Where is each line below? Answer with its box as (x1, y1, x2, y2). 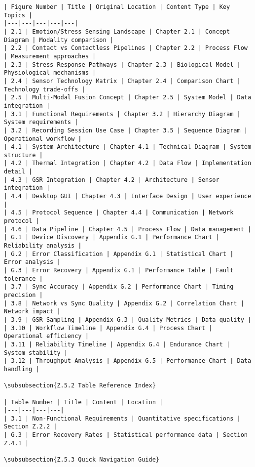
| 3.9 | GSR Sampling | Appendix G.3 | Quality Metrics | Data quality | (4, 316, 252, 323)
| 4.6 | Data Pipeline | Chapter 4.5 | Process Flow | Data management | (4, 225, 252, 233)
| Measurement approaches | (4, 52, 96, 60)
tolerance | (4, 275, 43, 282)
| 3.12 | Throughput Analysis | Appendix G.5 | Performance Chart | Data (4, 357, 252, 365)
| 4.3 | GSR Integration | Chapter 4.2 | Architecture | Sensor (4, 176, 219, 183)
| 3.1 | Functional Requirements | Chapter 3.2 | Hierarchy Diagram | (4, 110, 241, 118)
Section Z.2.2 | (4, 423, 57, 430)
